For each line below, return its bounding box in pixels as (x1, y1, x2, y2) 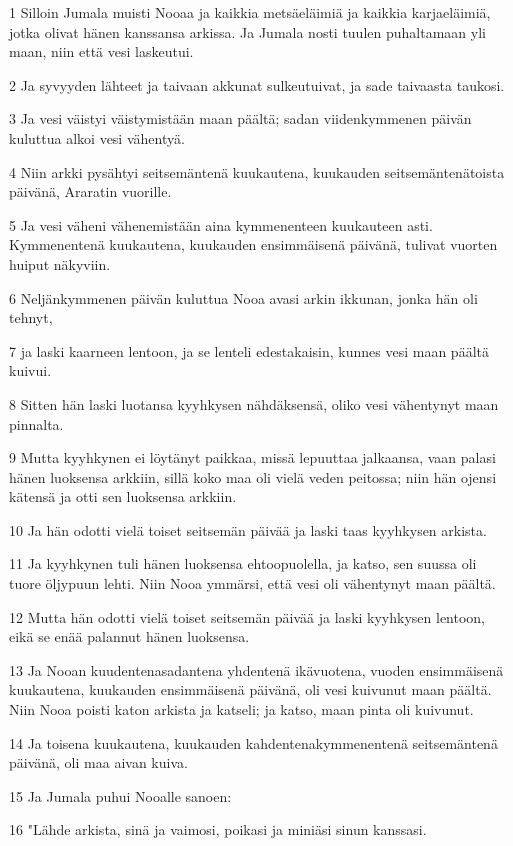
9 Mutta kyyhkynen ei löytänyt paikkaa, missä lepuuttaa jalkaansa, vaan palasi (9, 447, 496, 468)
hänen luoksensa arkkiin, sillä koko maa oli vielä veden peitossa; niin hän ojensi (9, 466, 497, 487)
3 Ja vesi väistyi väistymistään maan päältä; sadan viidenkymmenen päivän (9, 108, 472, 129)
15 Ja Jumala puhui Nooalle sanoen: (9, 785, 232, 806)
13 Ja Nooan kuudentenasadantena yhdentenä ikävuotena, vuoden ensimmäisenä (9, 659, 504, 680)
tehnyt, (9, 307, 53, 328)
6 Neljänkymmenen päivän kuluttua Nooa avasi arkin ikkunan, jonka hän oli (9, 287, 478, 308)
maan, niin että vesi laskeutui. (9, 41, 194, 62)
